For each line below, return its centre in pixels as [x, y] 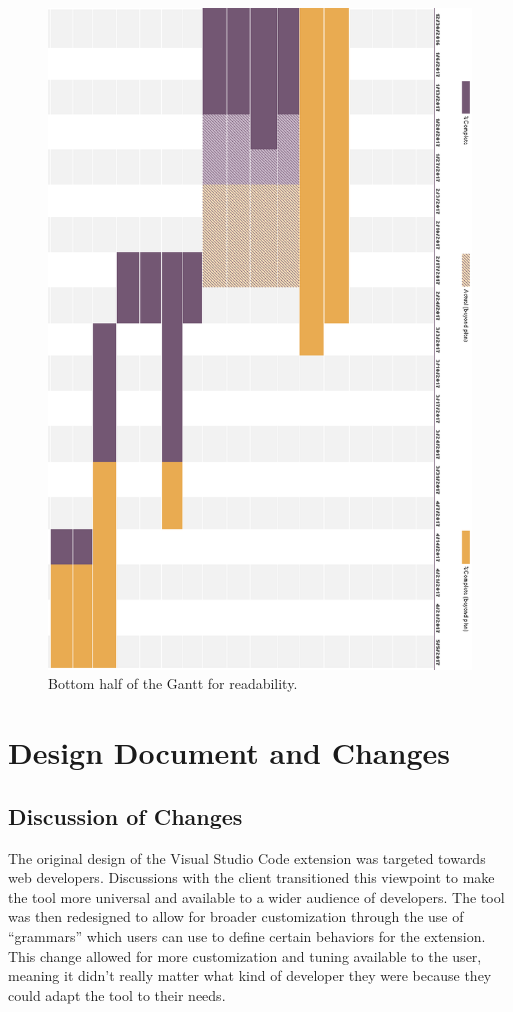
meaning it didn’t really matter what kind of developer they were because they [250, 975]
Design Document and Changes [229, 752]
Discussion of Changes [125, 815]
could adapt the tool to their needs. [117, 994]
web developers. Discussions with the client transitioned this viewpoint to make [251, 877]
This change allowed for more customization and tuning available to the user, [245, 955]
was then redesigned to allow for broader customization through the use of [236, 916]
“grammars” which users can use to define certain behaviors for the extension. [247, 935]
